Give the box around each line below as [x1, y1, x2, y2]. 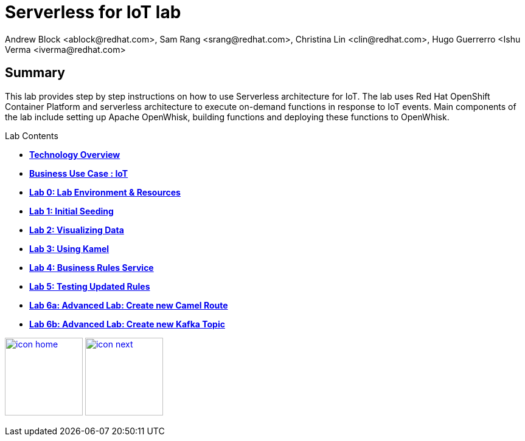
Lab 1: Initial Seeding [29, 205, 114, 216]
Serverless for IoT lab [5, 2, 181, 22]
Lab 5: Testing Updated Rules [29, 281, 150, 292]
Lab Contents [5, 130, 58, 141]
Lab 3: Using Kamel [29, 243, 110, 254]
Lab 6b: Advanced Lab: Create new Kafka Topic [29, 318, 225, 329]
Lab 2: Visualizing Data [29, 224, 124, 235]
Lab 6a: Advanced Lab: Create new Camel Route [29, 299, 228, 310]
